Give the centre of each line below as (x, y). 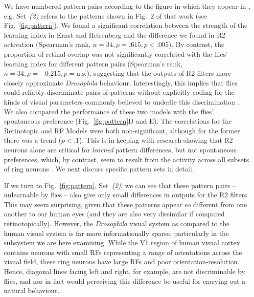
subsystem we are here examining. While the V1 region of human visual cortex (122, 243)
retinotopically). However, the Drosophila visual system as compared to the (117, 223)
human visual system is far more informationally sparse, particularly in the (116, 233)
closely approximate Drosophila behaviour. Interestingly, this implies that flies (121, 82)
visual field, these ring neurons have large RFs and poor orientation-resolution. (122, 262)
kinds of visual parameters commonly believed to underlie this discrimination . (122, 101)
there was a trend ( (33, 140)
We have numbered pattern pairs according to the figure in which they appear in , (127, 6)
